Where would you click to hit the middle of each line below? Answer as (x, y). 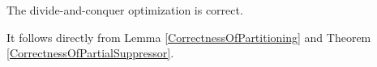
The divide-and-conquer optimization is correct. (125, 10)
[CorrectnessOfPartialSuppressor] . (90, 53)
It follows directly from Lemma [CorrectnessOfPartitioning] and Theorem (189, 37)
